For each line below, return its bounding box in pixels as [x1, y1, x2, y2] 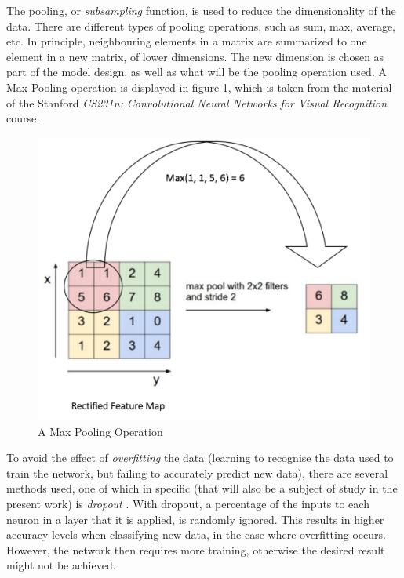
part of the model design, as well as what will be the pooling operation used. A [6, 64, 387, 80]
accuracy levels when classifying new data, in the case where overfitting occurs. [6, 526, 386, 543]
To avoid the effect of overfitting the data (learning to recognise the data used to [6, 449, 394, 466]
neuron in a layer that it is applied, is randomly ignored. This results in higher [6, 511, 384, 527]
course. [6, 110, 40, 126]
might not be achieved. [6, 557, 116, 573]
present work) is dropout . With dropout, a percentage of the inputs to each [6, 496, 369, 512]
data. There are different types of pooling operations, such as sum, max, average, [6, 17, 396, 34]
